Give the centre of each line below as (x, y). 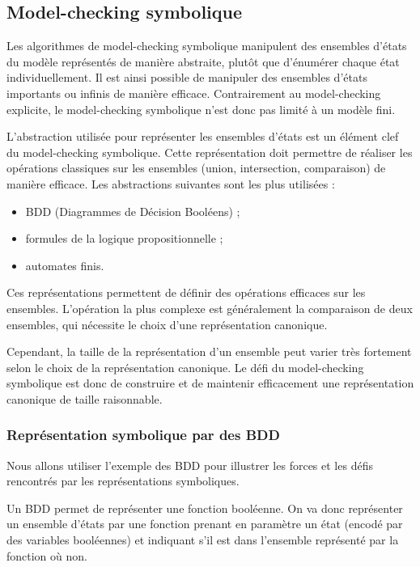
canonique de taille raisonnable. (85, 398)
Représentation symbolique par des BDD (143, 435)
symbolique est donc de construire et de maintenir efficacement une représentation (210, 383)
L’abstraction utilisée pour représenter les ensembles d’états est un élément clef (203, 136)
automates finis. (65, 265)
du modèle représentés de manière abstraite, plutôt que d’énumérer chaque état (203, 61)
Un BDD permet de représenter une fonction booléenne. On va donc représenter (205, 508)
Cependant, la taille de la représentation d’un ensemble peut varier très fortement (209, 351)
